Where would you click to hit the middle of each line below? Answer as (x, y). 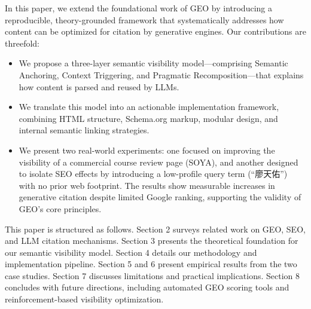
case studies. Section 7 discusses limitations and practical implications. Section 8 (153, 275)
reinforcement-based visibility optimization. (84, 299)
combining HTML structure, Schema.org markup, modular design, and (148, 118)
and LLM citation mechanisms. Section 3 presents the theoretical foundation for (152, 241)
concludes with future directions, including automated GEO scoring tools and (147, 287)
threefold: (22, 43)
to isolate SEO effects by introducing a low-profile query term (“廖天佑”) (153, 174)
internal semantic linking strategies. (84, 130)
